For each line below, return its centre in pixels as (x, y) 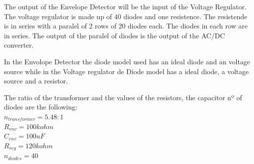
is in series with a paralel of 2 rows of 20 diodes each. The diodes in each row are (126, 26)
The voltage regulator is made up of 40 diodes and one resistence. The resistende (126, 16)
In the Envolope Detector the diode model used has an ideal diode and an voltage (127, 61)
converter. (19, 45)
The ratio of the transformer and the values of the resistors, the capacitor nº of (123, 97)
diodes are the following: (41, 107)
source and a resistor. (36, 81)
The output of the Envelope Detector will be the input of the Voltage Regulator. (125, 6)
